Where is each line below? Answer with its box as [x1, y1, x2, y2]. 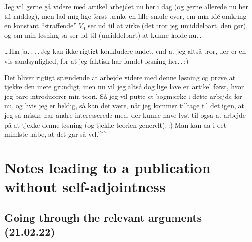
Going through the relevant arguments [4, 210, 202, 225]
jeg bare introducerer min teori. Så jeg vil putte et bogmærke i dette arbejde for [4, 91, 242, 101]
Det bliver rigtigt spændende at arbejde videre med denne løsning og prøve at [4, 72, 236, 82]
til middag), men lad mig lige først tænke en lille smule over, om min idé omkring [4, 11, 247, 21]
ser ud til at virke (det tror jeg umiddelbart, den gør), [87, 20, 248, 31]
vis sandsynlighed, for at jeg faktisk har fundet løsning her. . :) [4, 55, 189, 65]
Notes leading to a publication [4, 157, 211, 177]
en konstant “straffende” [4, 20, 77, 31]
